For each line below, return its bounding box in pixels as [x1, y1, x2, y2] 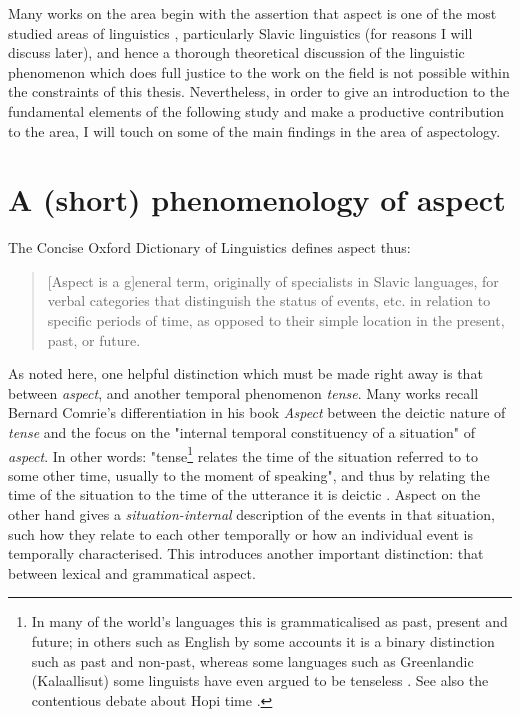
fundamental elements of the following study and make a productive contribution [8, 100, 505, 121]
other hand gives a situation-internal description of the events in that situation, [8, 504, 495, 525]
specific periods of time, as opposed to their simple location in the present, [47, 310, 505, 331]
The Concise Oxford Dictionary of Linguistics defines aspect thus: [8, 237, 411, 258]
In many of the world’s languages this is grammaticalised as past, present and [31, 611, 508, 632]
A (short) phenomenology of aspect [8, 179, 506, 220]
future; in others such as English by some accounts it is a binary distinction [31, 631, 495, 652]
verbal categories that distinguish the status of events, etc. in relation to [47, 290, 491, 311]
